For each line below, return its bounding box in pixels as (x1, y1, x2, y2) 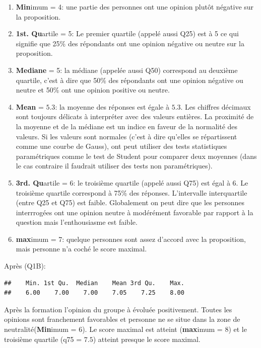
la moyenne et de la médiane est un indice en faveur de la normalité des (16, 121, 238, 131)
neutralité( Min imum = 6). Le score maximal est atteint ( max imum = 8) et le (4, 324, 247, 334)
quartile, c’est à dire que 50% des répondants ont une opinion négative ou (16, 74, 243, 85)
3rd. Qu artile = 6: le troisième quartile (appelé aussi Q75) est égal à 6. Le (16, 177, 248, 188)
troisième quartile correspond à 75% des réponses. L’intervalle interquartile (16, 187, 247, 198)
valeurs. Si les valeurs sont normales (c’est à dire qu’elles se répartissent (16, 131, 237, 141)
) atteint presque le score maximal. (93, 333, 201, 344)
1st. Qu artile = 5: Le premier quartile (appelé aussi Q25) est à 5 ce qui (16, 28, 239, 39)
